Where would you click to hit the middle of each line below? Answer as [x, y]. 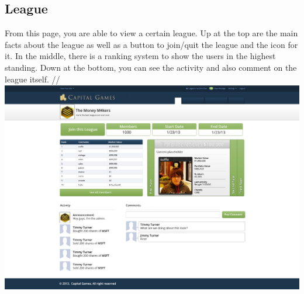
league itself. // [32, 79]
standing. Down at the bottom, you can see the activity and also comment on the [151, 67]
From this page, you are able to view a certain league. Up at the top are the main [151, 33]
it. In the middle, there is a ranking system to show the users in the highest [140, 56]
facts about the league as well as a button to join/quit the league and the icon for [151, 44]
